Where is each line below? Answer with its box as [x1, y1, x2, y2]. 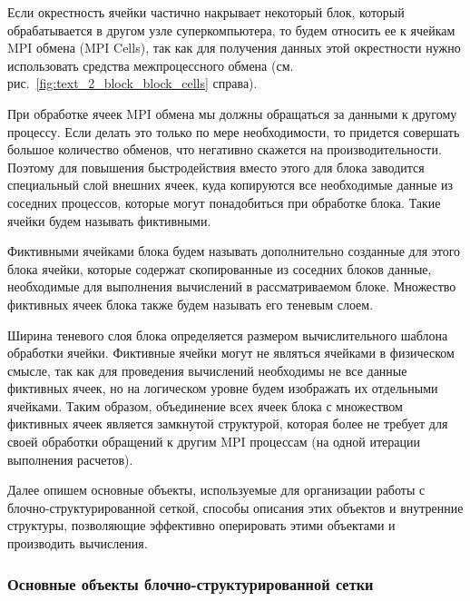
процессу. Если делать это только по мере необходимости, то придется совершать [7, 122, 460, 141]
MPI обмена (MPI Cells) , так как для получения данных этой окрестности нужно [7, 38, 461, 57]
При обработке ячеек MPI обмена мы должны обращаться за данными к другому [7, 103, 457, 123]
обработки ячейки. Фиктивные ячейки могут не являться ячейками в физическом [7, 343, 455, 362]
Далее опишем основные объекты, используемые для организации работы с [7, 480, 426, 499]
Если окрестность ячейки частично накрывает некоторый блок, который [7, 3, 405, 21]
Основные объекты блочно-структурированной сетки [7, 572, 374, 595]
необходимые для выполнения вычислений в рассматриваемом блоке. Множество [7, 277, 456, 296]
